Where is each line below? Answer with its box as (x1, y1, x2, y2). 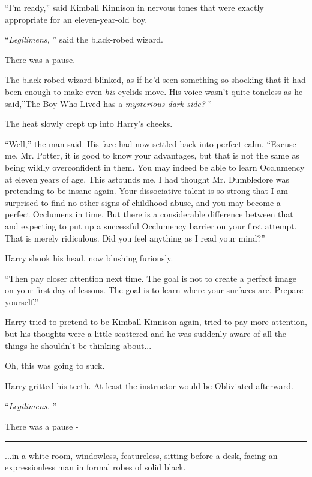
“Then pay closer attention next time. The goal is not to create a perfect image (5, 272, 296, 284)
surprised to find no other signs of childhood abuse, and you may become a (5, 196, 281, 208)
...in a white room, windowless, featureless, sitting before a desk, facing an (5, 449, 278, 461)
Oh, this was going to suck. (5, 359, 105, 372)
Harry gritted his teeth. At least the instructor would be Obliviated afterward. (5, 379, 293, 392)
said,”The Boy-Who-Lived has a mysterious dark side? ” (5, 97, 212, 109)
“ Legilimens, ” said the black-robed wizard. (5, 33, 163, 46)
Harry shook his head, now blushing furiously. (5, 252, 173, 264)
